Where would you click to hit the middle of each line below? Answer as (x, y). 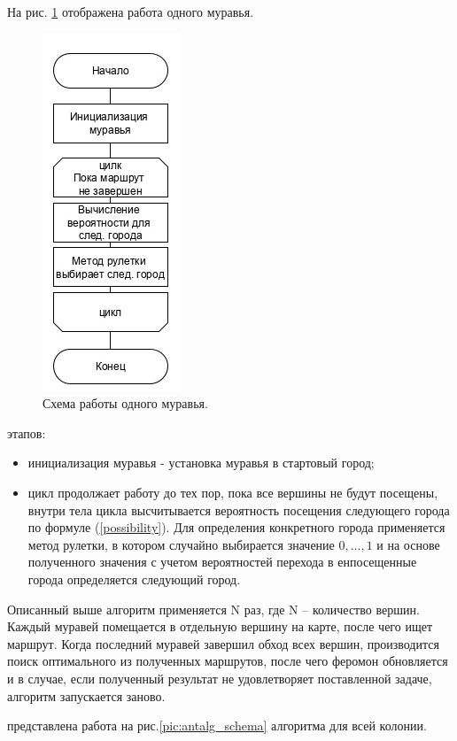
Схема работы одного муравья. (125, 403)
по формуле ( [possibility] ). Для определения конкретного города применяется (236, 527)
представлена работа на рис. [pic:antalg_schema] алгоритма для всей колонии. (217, 726)
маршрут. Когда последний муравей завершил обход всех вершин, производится (223, 643)
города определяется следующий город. (134, 579)
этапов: (27, 432)
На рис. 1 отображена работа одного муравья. (131, 12)
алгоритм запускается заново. (86, 695)
